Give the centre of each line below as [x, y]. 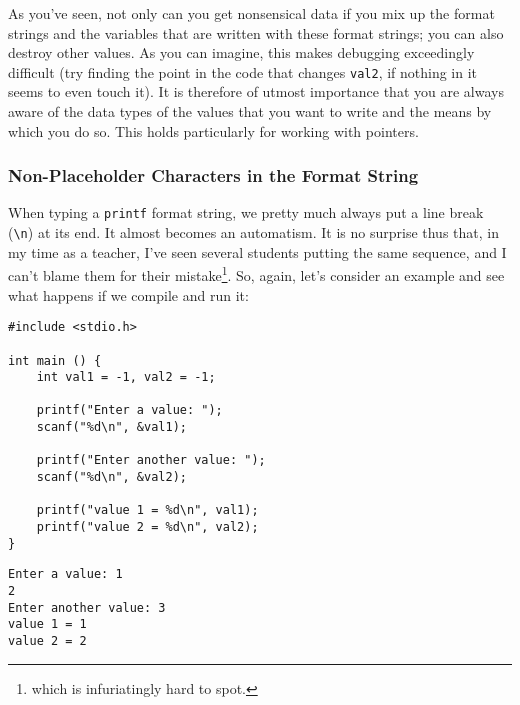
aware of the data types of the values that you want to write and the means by [250, 111]
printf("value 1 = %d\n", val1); [147, 510]
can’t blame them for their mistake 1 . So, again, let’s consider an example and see [256, 273]
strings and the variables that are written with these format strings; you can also [256, 32]
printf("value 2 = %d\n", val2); [147, 527]
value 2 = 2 [47, 641]
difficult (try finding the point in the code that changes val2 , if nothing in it [243, 71]
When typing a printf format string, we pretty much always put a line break [246, 212]
